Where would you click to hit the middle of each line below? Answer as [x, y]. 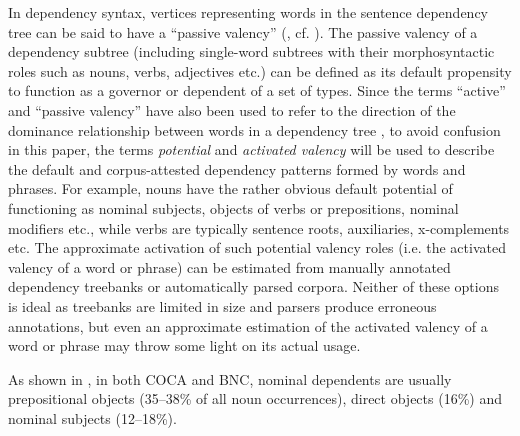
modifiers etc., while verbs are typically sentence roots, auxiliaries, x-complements [259, 227]
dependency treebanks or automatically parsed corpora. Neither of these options [253, 286]
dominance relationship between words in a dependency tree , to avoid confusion [254, 129]
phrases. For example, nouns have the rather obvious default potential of [230, 188]
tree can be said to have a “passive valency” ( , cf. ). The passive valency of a [243, 31]
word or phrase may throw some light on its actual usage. [184, 345]
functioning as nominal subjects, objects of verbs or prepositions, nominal [233, 207]
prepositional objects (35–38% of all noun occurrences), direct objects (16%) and [255, 398]
